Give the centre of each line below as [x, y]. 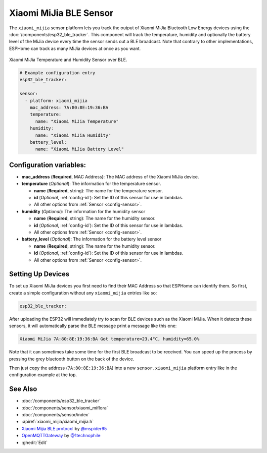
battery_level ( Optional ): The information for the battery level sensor [91, 239]
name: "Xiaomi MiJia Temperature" [77, 121]
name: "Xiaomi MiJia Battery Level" [80, 149]
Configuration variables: [48, 165]
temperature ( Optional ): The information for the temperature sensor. [91, 184]
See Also [23, 389]
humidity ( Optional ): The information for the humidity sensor [84, 211]
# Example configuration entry [58, 73]
